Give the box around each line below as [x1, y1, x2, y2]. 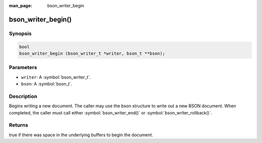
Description [9, 93, 37, 100]
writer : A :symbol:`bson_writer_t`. [21, 74, 91, 80]
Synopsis [9, 30, 32, 37]
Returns [9, 122, 29, 129]
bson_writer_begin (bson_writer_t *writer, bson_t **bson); [19, 51, 165, 56]
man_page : [9, 3, 33, 8]
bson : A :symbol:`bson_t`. [21, 81, 72, 87]
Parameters [9, 64, 37, 71]
